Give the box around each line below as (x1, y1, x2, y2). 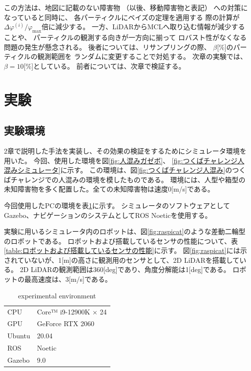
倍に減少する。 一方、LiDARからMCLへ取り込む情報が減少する (42, 21, 245, 32)
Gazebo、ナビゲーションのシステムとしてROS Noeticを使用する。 (4, 210, 212, 220)
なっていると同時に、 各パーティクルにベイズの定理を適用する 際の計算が (4, 12, 240, 22)
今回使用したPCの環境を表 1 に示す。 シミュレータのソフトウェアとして (4, 200, 230, 210)
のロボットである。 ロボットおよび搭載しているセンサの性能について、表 (4, 235, 238, 246)
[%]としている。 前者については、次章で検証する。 (23, 60, 186, 71)
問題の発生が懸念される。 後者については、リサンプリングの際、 (4, 41, 211, 52)
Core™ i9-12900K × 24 (37, 306, 107, 316)
